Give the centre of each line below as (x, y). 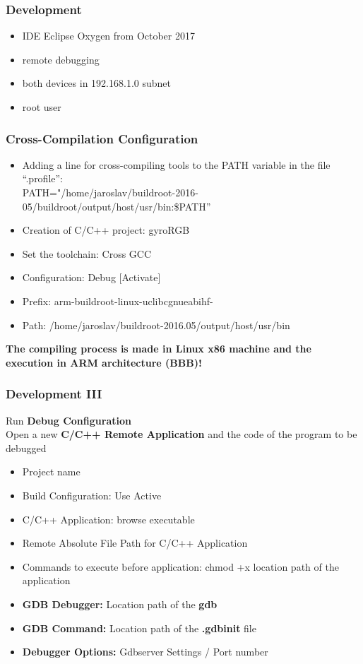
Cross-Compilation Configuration (102, 138)
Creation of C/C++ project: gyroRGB (106, 230)
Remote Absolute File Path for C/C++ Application (135, 543)
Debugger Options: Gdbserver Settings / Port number (145, 652)
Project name (51, 472)
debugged (26, 447)
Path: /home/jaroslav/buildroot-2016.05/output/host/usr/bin (156, 325)
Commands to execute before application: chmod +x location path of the (180, 566)
